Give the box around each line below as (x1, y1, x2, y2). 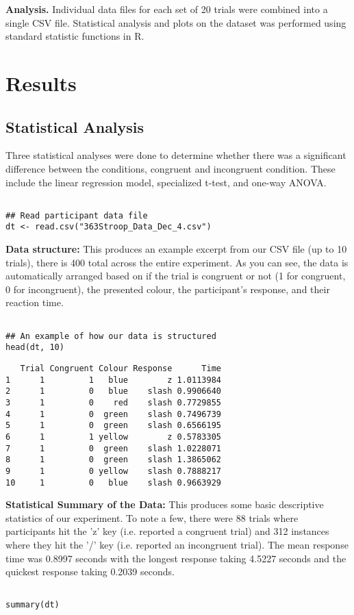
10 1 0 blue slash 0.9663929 (5, 477, 221, 488)
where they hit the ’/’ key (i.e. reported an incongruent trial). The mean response (5, 538, 349, 552)
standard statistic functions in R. (5, 29, 144, 43)
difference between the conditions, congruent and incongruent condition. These (5, 161, 336, 175)
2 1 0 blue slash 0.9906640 (5, 386, 221, 397)
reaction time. (5, 295, 64, 310)
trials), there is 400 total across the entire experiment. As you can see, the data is (5, 255, 349, 269)
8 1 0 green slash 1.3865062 (5, 455, 221, 465)
